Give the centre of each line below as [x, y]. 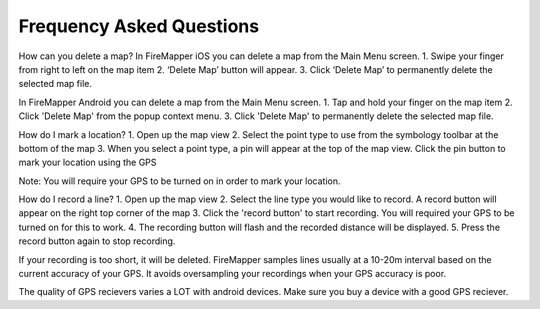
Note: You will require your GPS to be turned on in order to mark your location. [179, 181]
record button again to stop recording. [97, 241]
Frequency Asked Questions [139, 26]
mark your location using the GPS [87, 162]
